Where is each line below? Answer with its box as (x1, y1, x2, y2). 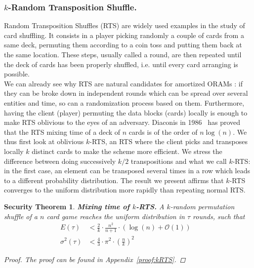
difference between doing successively (4, 155, 116, 166)
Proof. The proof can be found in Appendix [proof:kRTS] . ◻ (4, 254, 186, 264)
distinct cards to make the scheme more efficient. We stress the (32, 146, 222, 156)
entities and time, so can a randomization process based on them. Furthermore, (4, 97, 245, 108)
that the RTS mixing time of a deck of (4, 126, 121, 137)
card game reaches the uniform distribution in (46, 211, 185, 221)
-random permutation (170, 201, 235, 211)
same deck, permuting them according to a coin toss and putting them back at (4, 39, 242, 50)
